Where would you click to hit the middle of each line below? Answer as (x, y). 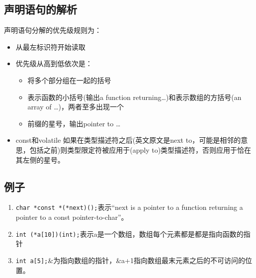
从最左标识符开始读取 (50, 46)
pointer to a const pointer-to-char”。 (72, 217)
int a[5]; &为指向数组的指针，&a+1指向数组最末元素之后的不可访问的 (130, 260)
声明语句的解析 (41, 9)
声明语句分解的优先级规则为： (53, 30)
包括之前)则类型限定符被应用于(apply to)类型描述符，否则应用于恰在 (140, 149)
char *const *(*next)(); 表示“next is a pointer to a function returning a (129, 207)
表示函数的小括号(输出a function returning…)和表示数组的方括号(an (134, 97)
